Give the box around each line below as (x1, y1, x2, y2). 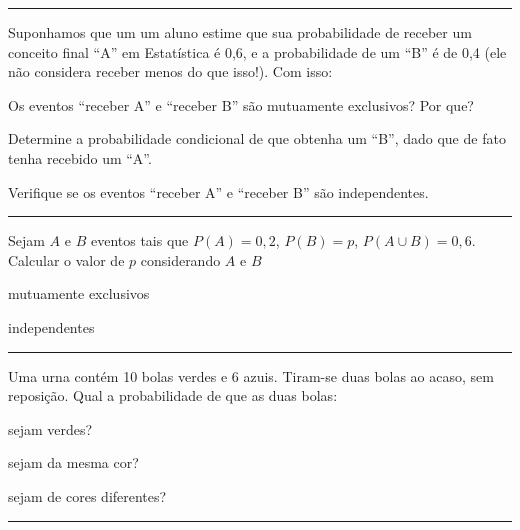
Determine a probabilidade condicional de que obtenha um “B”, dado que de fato (8, 128, 506, 149)
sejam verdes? (8, 418, 93, 439)
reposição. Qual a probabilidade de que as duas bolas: (8, 385, 338, 406)
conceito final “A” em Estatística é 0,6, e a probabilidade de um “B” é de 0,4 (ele (8, 41, 507, 62)
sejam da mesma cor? (8, 452, 139, 473)
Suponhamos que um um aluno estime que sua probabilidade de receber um (8, 22, 472, 42)
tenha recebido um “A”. (8, 147, 152, 168)
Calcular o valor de (8, 249, 125, 270)
